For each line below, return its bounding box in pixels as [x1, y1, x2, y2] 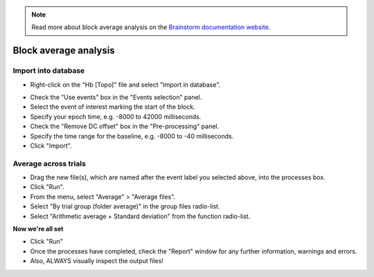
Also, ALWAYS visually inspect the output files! [30, 257, 164, 265]
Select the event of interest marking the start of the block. [30, 102, 195, 111]
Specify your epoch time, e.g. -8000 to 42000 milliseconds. [30, 112, 202, 120]
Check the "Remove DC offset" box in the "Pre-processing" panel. [30, 122, 220, 131]
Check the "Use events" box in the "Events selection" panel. [30, 93, 202, 101]
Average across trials [12, 159, 87, 168]
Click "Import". [30, 141, 72, 150]
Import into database [12, 66, 85, 75]
